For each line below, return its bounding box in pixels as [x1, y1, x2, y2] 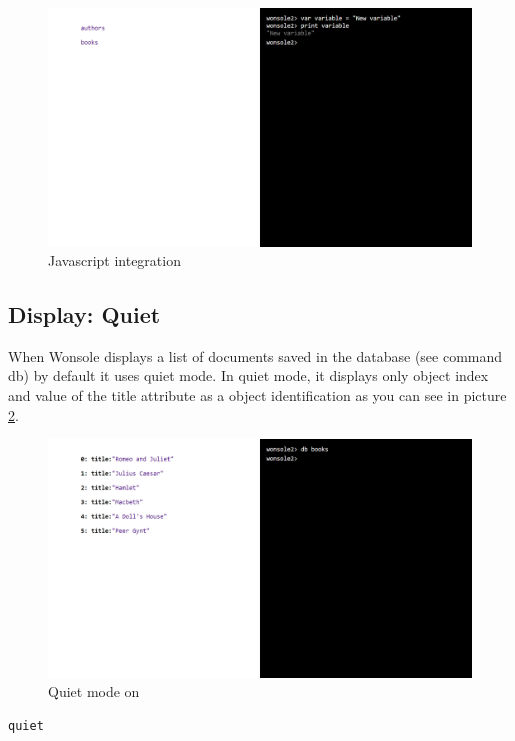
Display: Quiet [8, 299, 161, 330]
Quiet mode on [48, 681, 140, 702]
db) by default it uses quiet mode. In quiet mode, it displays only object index [8, 365, 489, 386]
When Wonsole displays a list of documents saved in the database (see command [8, 345, 503, 366]
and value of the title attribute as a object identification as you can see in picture [8, 385, 507, 406]
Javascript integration [48, 250, 181, 271]
